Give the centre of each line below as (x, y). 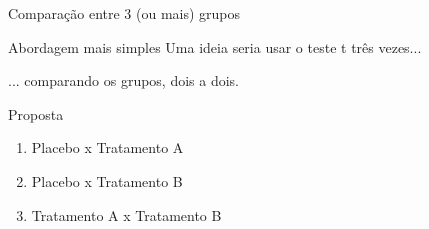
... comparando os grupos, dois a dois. (124, 80)
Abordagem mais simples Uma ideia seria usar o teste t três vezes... (215, 46)
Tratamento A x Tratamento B (126, 214)
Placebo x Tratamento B (107, 180)
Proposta (36, 113)
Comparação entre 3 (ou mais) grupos (124, 13)
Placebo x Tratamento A (107, 147)
